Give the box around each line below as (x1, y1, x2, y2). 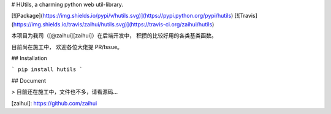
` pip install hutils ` (11, 66, 83, 73)
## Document (11, 77, 46, 84)
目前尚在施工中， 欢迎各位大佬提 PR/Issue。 (11, 43, 123, 50)
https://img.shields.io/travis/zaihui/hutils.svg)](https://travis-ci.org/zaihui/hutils (13, 20, 213, 28)
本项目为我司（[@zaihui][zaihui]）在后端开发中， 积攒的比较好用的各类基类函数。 (11, 32, 217, 39)
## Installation (11, 54, 47, 61)
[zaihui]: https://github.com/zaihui (11, 99, 97, 107)
